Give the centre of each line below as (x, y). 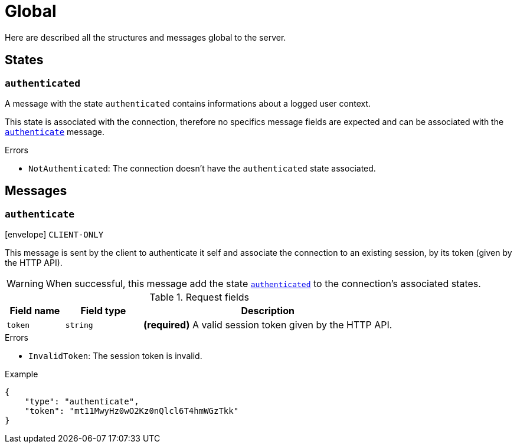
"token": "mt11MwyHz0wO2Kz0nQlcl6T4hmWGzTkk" (132, 411)
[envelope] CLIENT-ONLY (54, 235)
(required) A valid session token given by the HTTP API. (268, 325)
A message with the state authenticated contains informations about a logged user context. (188, 103)
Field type (103, 311)
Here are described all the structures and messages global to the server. (145, 37)
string (79, 325)
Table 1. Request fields (199, 297)
